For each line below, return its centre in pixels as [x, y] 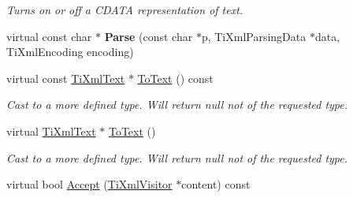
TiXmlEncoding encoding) [70, 52]
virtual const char [49, 36]
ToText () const [175, 78]
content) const [216, 184]
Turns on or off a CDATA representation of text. [125, 9]
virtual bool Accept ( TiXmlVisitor [89, 184]
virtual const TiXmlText [66, 78]
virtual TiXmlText [51, 131]
